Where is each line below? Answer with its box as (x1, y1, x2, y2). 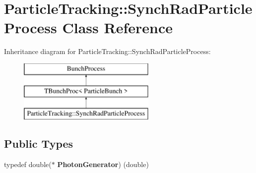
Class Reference (62, 17, 173, 38)
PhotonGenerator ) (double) (57, 159, 149, 170)
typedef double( (4, 159, 52, 170)
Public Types (4, 136, 73, 151)
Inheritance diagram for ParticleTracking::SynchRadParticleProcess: (4, 46, 211, 57)
